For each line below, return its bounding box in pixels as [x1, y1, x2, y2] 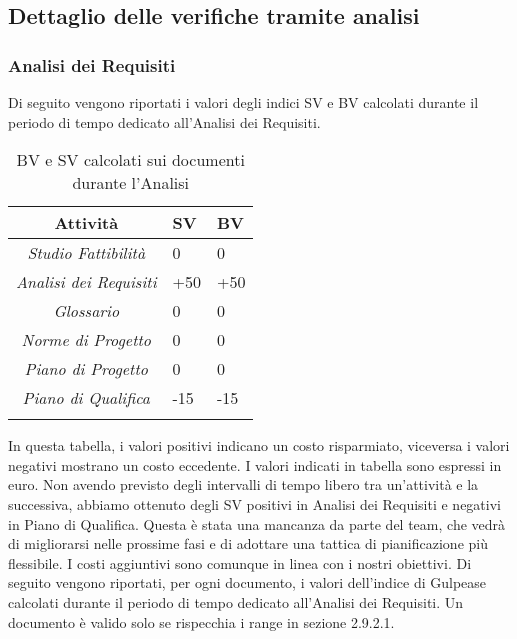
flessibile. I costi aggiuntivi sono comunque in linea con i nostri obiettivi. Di [8, 552, 472, 573]
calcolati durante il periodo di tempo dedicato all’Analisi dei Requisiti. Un [8, 591, 464, 612]
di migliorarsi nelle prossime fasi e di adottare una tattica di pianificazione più [8, 533, 488, 554]
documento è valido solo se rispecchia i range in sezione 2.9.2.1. [8, 611, 395, 632]
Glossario [53, 299, 120, 323]
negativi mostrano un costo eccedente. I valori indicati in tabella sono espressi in [8, 454, 502, 475]
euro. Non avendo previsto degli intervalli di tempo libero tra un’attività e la [8, 474, 479, 495]
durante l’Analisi [72, 171, 190, 195]
